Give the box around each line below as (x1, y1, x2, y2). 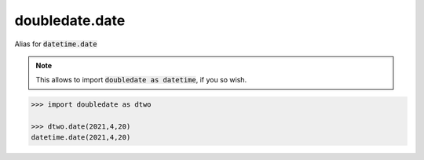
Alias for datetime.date (14, 39, 97, 49)
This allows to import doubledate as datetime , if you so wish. (35, 75, 247, 85)
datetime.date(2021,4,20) (31, 133, 131, 142)
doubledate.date (14, 12, 126, 29)
